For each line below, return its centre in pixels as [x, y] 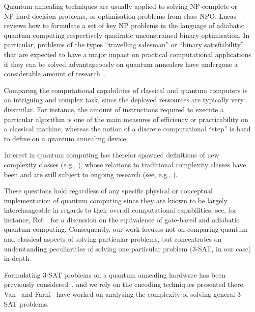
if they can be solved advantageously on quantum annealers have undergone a [121, 64]
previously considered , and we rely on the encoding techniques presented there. [125, 284]
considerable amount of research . [55, 74]
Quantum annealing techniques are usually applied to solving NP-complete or [121, 6]
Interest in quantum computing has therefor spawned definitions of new [112, 155]
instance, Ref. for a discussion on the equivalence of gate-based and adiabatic [122, 219]
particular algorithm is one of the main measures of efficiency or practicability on [126, 119]
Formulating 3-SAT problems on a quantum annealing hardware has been [115, 274]
